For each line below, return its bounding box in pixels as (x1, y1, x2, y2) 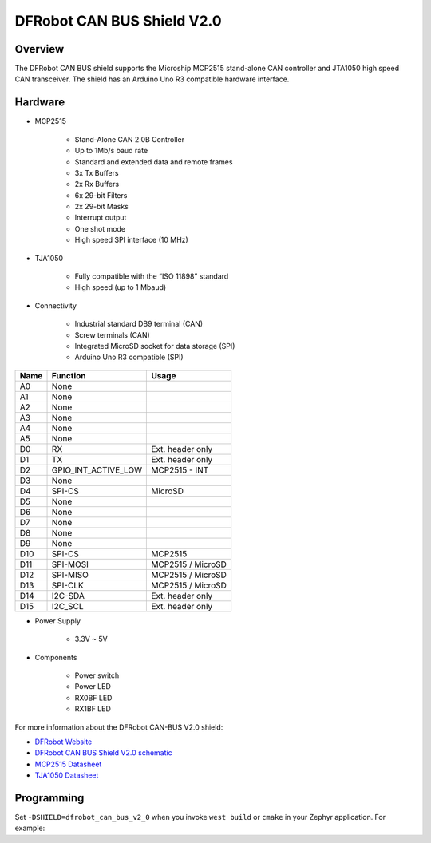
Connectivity (34, 300, 77, 311)
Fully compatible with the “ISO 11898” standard (74, 271, 229, 281)
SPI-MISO (51, 569, 89, 580)
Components (34, 652, 77, 662)
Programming (14, 791, 85, 805)
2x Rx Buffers (74, 180, 120, 189)
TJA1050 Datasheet (34, 770, 99, 780)
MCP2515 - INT (151, 464, 209, 475)
